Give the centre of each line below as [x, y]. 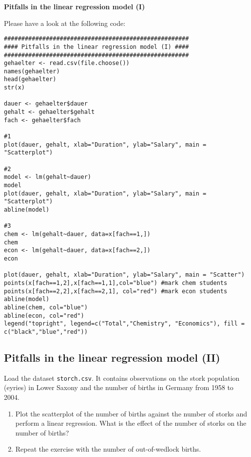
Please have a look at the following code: [65, 23]
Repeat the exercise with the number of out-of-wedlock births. [108, 449]
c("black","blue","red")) [46, 332]
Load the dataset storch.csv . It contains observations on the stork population [122, 378]
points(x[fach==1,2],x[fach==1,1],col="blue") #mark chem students [116, 283]
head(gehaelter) [30, 79]
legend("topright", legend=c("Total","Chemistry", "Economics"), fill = [124, 324]
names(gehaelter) [32, 71]
